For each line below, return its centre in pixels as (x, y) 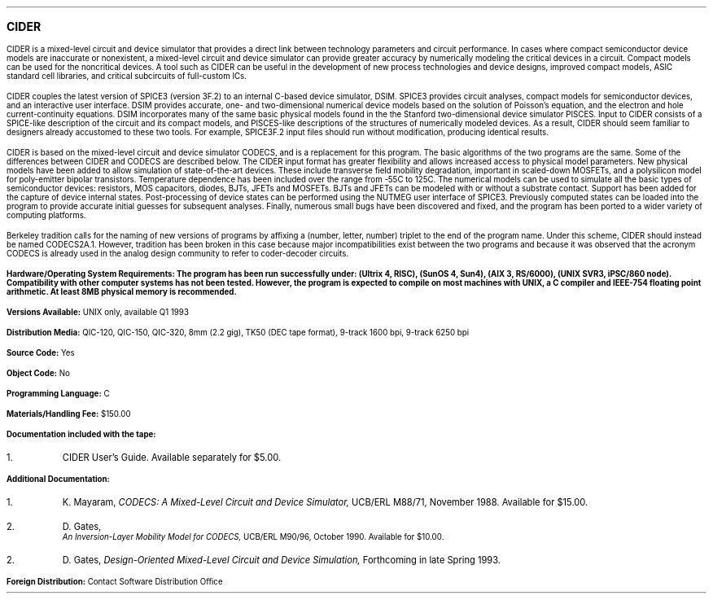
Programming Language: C (58, 394)
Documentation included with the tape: (81, 434)
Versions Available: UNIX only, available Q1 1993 (98, 312)
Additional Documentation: (58, 479)
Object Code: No (38, 373)
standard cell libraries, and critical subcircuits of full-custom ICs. (127, 76)
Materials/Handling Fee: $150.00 (69, 414)
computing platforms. (46, 215)
